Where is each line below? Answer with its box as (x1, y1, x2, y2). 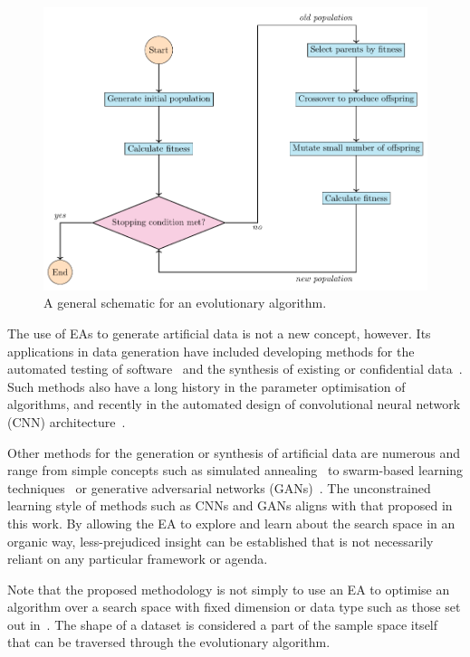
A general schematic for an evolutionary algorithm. (43, 293, 327, 312)
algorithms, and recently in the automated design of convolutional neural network (7, 395, 461, 414)
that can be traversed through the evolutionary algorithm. (7, 633, 331, 652)
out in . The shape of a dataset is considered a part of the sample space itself (7, 614, 438, 633)
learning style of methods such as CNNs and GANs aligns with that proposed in (7, 496, 453, 515)
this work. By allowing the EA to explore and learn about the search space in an (7, 513, 456, 532)
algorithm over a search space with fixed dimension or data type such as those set (7, 597, 461, 616)
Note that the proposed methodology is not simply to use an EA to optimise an (7, 579, 450, 598)
